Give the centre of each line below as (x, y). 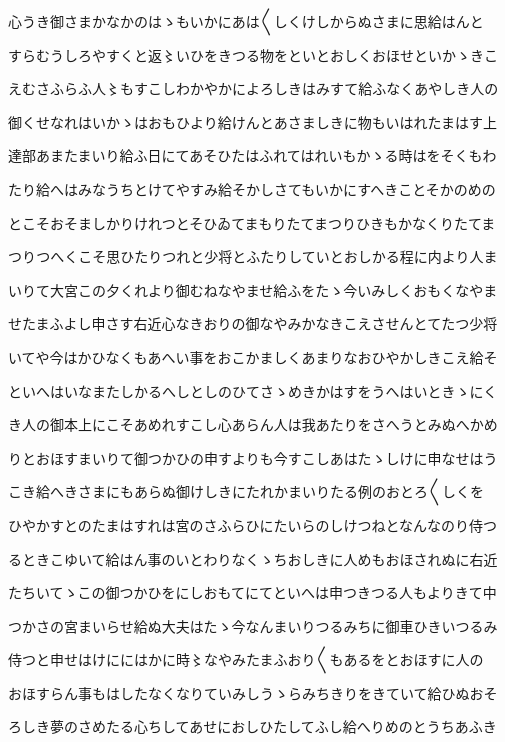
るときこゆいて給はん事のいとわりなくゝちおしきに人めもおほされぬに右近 (253, 558)
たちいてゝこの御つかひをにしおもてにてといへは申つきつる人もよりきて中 (252, 592)
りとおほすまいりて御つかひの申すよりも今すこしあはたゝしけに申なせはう (253, 457)
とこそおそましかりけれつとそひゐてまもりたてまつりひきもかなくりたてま (252, 222)
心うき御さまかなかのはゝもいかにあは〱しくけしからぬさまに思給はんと (246, 21)
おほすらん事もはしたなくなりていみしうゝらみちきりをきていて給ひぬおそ (253, 692)
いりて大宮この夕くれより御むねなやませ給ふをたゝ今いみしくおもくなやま (253, 289)
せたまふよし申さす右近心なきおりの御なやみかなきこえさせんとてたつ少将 (253, 323)
